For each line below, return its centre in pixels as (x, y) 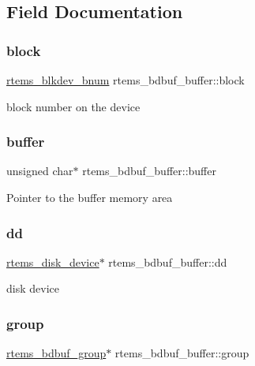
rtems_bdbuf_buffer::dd (168, 261)
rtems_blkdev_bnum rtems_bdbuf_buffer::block (126, 80)
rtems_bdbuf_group (56, 353)
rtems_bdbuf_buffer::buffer (149, 171)
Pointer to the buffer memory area (90, 197)
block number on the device (73, 106)
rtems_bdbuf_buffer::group (182, 353)
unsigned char (40, 171)
